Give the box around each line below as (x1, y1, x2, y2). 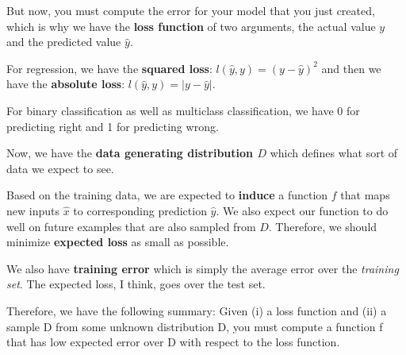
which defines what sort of (270, 145, 398, 161)
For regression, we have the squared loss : (6, 60, 213, 76)
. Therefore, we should (268, 218, 377, 234)
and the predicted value (6, 33, 121, 50)
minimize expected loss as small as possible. (6, 233, 229, 250)
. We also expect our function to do (216, 202, 389, 218)
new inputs (6, 202, 59, 218)
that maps (340, 187, 390, 203)
